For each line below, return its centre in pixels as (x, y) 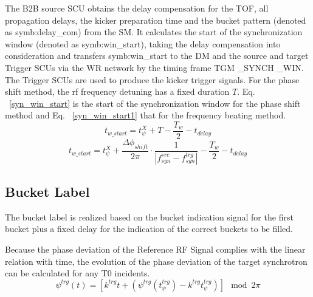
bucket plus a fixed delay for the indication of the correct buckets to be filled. (149, 229)
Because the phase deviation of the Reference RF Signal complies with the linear (155, 249)
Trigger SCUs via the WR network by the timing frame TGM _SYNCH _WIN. (154, 67)
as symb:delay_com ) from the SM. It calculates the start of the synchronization (154, 32)
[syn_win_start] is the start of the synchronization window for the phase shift (155, 103)
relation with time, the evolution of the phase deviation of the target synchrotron (156, 261)
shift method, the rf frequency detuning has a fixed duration (117, 91)
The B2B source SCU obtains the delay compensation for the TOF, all (137, 8)
